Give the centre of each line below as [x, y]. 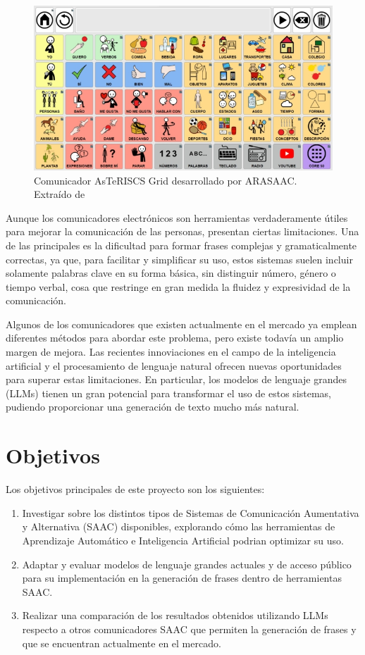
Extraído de [60, 194]
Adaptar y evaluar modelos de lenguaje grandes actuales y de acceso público [187, 564]
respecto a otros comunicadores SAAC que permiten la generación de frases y [189, 629]
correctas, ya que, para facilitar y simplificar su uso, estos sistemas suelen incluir [179, 259]
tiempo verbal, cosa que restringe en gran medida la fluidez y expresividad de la [178, 286]
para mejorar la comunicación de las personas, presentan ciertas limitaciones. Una [182, 231]
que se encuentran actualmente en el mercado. [122, 643]
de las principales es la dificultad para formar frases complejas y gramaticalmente [181, 245]
